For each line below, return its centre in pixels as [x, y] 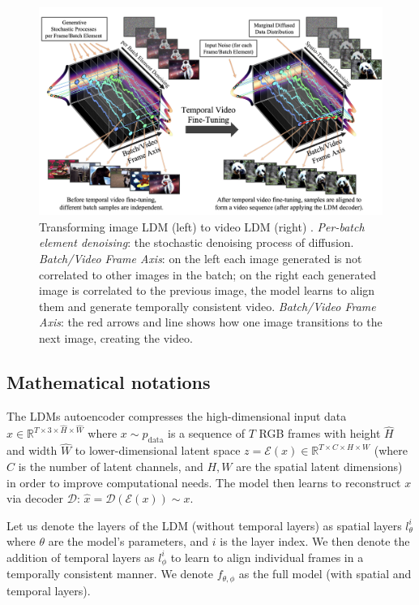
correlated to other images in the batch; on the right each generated [207, 274]
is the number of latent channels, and [111, 466]
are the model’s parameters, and [128, 541]
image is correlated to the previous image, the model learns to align [207, 290]
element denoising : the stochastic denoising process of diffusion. [197, 242]
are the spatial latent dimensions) [319, 466]
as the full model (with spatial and [325, 574]
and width [32, 450]
